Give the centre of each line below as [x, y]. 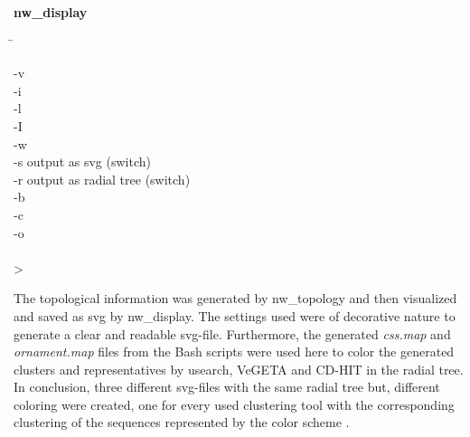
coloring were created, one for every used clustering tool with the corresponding [234, 404]
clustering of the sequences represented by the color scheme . [182, 422]
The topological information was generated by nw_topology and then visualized [235, 298]
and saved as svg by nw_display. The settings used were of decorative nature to [235, 315]
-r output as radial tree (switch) [102, 179]
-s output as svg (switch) [82, 161]
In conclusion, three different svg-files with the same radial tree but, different [227, 387]
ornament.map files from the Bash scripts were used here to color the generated [234, 351]
